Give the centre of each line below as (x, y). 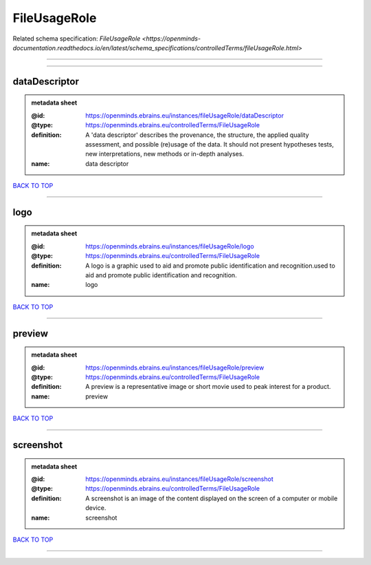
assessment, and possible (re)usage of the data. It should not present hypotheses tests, (210, 144)
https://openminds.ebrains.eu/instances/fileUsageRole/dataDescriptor (185, 115)
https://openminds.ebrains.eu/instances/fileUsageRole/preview (175, 367)
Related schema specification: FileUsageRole (77, 39)
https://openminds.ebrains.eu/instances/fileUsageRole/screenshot (180, 479)
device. (96, 508)
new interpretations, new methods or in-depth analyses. (165, 154)
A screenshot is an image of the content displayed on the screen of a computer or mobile (212, 498)
